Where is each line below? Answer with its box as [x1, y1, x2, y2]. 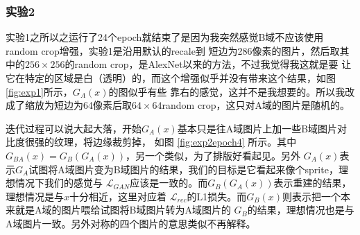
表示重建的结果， [273, 175, 352, 190]
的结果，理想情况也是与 [247, 202, 354, 217]
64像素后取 [83, 98, 132, 112]
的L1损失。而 [187, 189, 247, 203]
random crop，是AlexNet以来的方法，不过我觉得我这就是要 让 [74, 57, 352, 71]
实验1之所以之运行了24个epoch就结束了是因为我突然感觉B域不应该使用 [6, 30, 324, 44]
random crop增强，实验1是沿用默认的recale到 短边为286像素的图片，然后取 [6, 43, 340, 58]
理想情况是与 [6, 189, 64, 203]
